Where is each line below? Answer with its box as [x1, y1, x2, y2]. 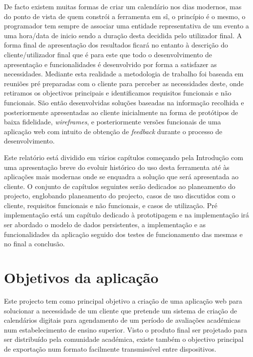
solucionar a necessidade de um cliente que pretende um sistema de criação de [4, 305, 237, 315]
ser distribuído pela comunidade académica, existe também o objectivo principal [4, 334, 244, 344]
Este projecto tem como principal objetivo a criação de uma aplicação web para [4, 295, 242, 306]
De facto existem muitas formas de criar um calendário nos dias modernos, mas [4, 1, 242, 11]
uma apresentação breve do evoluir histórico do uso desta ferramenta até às [4, 162, 230, 172]
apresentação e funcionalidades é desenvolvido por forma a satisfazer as [4, 59, 217, 69]
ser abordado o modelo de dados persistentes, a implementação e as [4, 219, 206, 230]
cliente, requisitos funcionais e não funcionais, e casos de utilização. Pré [4, 200, 218, 210]
